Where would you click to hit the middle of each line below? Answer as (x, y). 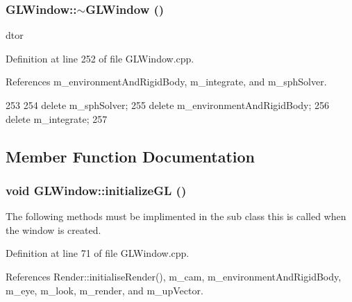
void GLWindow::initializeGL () (96, 190)
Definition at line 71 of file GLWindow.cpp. (98, 253)
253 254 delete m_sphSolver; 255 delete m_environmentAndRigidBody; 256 (168, 105)
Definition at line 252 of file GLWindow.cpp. (100, 58)
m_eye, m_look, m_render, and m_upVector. (104, 290)
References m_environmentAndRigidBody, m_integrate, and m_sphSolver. (166, 82)
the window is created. (53, 229)
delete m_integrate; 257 (57, 118)
